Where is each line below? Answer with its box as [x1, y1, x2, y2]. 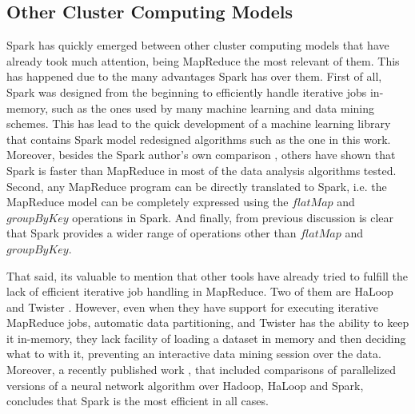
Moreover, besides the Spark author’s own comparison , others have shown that [6, 146, 396, 163]
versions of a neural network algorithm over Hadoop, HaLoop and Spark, [6, 376, 364, 393]
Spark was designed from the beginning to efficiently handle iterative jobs [6, 83, 367, 100]
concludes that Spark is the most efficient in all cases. [6, 392, 269, 409]
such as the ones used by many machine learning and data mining [51, 99, 375, 116]
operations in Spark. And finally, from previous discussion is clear [72, 209, 394, 225]
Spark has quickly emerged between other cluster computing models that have [6, 37, 389, 54]
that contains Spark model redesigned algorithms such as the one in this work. [6, 130, 391, 147]
